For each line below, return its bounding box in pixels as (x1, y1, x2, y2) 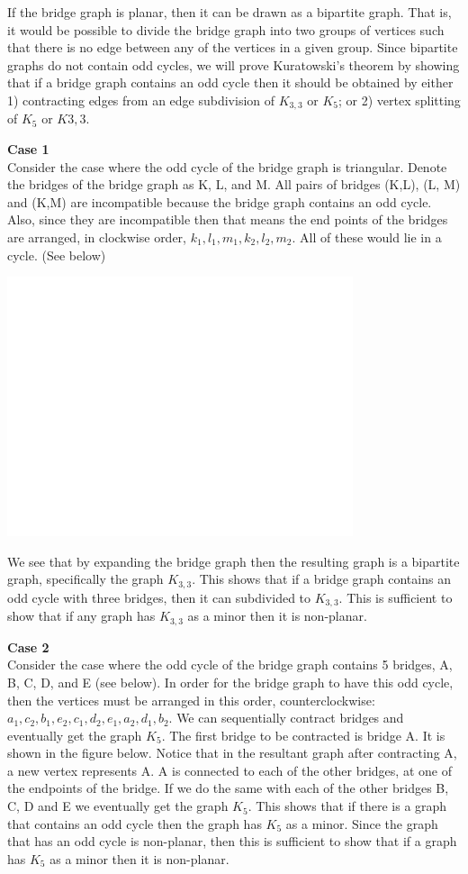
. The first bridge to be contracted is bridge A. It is (161, 725, 445, 744)
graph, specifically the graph (7, 569, 164, 588)
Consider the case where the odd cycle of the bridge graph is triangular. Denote (7, 157, 447, 176)
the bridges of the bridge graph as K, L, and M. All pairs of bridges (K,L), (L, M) (7, 175, 461, 194)
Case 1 (7, 140, 49, 159)
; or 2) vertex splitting (337, 90, 461, 109)
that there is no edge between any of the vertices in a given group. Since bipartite (7, 38, 458, 57)
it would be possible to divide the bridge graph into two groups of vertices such (7, 20, 445, 39)
